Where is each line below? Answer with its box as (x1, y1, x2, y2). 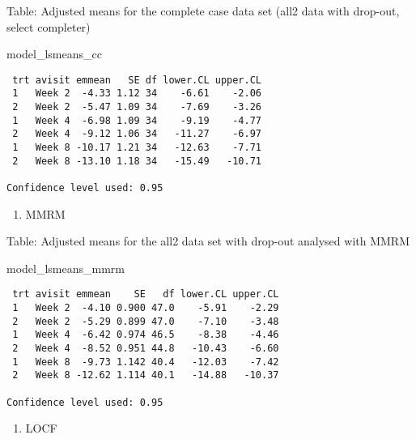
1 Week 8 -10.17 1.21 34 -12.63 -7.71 (12, 142, 261, 154)
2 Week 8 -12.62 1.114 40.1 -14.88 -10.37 (12, 369, 279, 381)
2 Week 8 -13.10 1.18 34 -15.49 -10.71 (12, 155, 261, 167)
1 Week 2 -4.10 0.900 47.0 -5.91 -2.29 (12, 302, 279, 314)
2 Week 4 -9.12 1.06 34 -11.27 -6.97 (12, 128, 261, 140)
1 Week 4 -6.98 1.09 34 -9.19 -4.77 (12, 114, 261, 126)
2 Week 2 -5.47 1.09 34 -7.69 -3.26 (12, 101, 261, 113)
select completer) (6, 18, 91, 35)
